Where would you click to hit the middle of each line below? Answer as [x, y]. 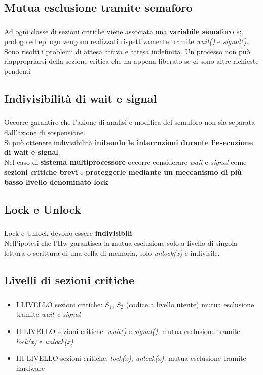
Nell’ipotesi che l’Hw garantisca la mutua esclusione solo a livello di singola [121, 243]
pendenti [17, 71]
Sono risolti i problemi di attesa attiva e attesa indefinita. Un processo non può [127, 51]
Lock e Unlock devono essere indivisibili [68, 233]
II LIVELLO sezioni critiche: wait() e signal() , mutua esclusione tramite [128, 331]
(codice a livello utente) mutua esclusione [190, 304]
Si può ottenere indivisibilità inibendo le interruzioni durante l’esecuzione [129, 142]
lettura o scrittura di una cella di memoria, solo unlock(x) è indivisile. [112, 253]
